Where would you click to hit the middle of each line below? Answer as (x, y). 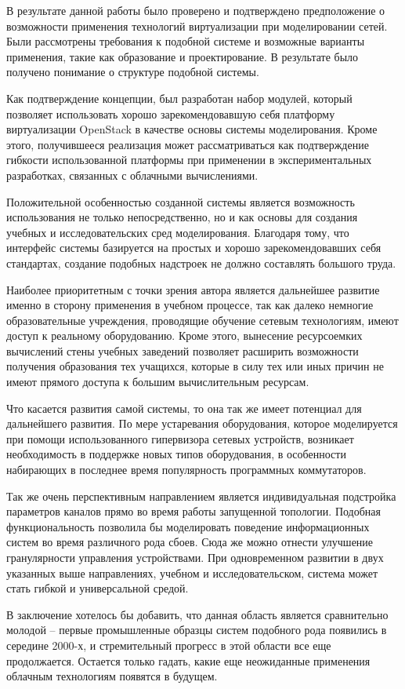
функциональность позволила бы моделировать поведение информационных (188, 526)
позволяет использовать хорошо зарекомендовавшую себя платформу (171, 113)
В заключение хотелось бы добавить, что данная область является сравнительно (197, 614)
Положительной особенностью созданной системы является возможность (181, 201)
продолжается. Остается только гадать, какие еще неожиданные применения (188, 660)
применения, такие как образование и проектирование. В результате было (183, 56)
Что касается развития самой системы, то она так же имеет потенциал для (184, 408)
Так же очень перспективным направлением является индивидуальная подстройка (201, 496)
